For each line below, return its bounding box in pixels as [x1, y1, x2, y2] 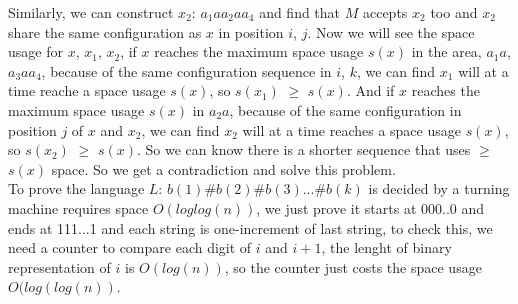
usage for [8, 41, 63, 62]
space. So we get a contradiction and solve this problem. [51, 158, 396, 179]
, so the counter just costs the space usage [224, 256, 482, 277]
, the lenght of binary [321, 237, 452, 258]
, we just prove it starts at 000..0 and [256, 197, 485, 218]
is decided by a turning [368, 178, 510, 199]
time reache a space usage [8, 80, 166, 101]
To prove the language [8, 178, 145, 199]
